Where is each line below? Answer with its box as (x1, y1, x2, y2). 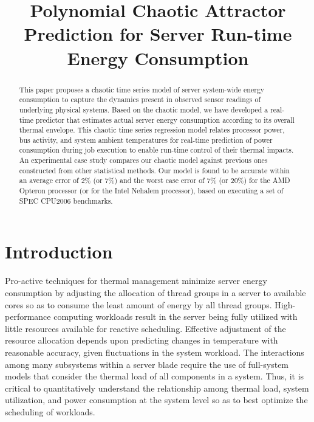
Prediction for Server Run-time (24, 21, 292, 46)
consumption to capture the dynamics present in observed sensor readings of (19, 94, 261, 105)
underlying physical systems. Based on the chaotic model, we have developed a (19, 104, 268, 114)
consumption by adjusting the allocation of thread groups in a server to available (5, 286, 306, 299)
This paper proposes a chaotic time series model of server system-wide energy (19, 84, 265, 94)
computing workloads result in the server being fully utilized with (53, 310, 298, 323)
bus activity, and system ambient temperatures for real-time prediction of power (19, 134, 273, 145)
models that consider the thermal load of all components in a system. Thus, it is (5, 370, 304, 382)
